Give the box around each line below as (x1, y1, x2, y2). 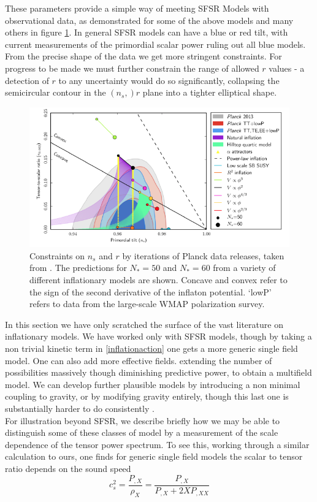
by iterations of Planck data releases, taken (122, 249, 285, 262)
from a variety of (213, 261, 276, 274)
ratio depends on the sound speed (5, 462, 131, 474)
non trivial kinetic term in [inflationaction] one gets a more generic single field (5, 341, 298, 354)
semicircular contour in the (5, 86, 106, 99)
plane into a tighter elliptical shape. (142, 86, 277, 99)
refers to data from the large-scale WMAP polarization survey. (29, 297, 265, 310)
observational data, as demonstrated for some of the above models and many (5, 13, 294, 26)
